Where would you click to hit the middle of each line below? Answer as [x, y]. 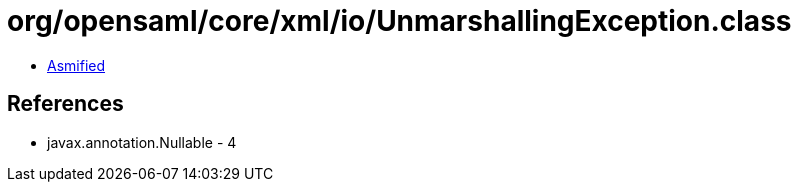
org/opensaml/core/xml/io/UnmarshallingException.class [399, 21]
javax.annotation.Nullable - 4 [142, 142]
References [65, 104]
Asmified [76, 65]
